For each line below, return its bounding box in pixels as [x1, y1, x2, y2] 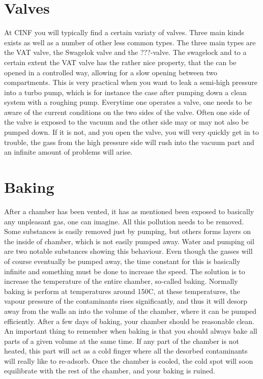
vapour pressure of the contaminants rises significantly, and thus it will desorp [4, 296, 248, 306]
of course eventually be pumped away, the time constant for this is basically [4, 255, 241, 266]
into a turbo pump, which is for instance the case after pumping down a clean [4, 86, 247, 97]
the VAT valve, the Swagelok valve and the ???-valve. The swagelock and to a [4, 47, 247, 57]
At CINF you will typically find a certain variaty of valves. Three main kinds [4, 27, 244, 38]
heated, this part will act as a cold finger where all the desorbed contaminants [4, 345, 248, 356]
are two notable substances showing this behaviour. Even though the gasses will [4, 246, 253, 256]
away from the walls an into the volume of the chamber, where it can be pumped [4, 305, 256, 316]
